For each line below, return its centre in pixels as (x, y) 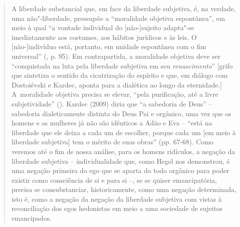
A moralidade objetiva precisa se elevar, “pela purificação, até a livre (115, 94)
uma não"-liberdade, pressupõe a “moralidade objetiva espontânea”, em (118, 18)
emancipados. (31, 218)
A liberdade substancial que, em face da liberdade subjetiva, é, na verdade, (124, 8)
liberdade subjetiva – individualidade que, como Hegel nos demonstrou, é (120, 161)
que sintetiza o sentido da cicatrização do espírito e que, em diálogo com (120, 75)
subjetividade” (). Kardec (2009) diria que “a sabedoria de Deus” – (112, 103)
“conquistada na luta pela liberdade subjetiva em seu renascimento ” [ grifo (122, 65)
